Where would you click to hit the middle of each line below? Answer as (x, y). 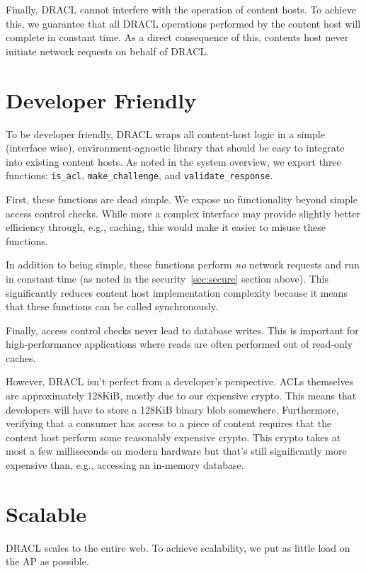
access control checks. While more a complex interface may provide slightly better (183, 213)
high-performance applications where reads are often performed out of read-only (179, 344)
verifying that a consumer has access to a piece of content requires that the (169, 423)
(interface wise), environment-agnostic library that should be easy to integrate (175, 148)
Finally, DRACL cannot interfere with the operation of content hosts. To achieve (181, 9)
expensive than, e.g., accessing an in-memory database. (125, 465)
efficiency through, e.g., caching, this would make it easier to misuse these (166, 227)
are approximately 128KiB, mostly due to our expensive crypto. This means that (181, 396)
